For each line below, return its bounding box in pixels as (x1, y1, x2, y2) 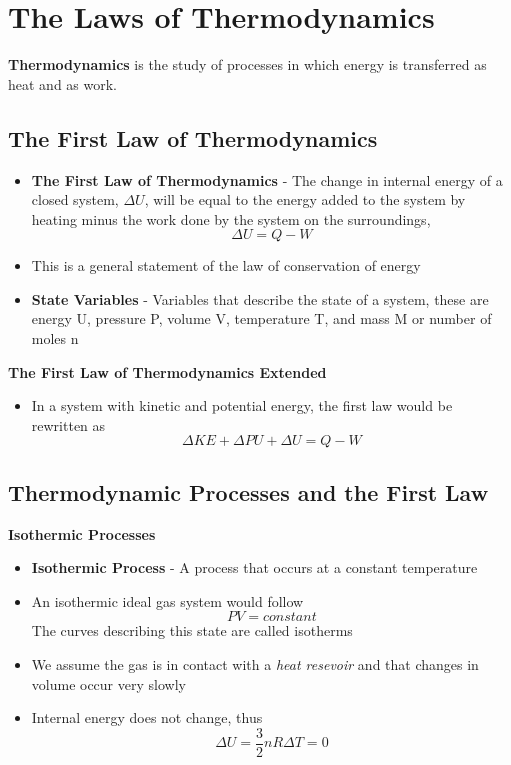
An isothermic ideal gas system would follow (31, 590, 304, 611)
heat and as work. (8, 73, 118, 94)
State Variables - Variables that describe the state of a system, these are (31, 288, 489, 309)
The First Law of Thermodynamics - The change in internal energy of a (31, 169, 503, 190)
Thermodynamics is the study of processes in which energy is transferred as (8, 54, 487, 75)
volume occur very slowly (31, 673, 186, 694)
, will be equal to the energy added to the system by (144, 189, 466, 210)
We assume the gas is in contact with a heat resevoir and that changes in (31, 654, 479, 675)
